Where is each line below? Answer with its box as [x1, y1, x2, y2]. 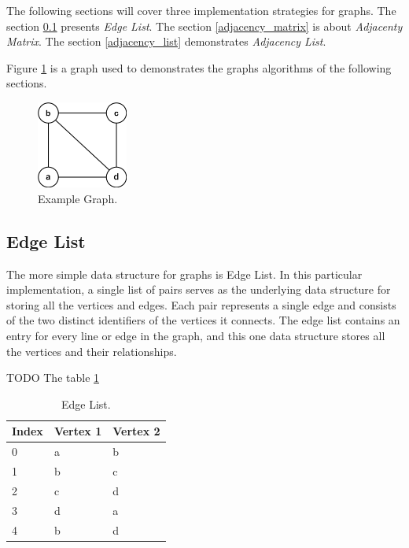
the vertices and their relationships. [6, 342, 177, 359]
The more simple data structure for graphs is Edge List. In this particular [6, 265, 363, 282]
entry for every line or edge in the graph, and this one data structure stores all [6, 328, 385, 343]
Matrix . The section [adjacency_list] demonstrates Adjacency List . [6, 33, 326, 50]
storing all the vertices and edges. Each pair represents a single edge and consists [6, 296, 396, 313]
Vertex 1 [53, 423, 102, 439]
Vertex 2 [112, 423, 160, 439]
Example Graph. [38, 190, 118, 206]
